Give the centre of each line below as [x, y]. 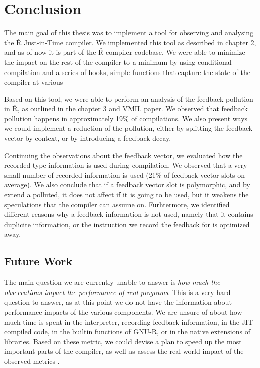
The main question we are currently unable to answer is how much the [112, 282]
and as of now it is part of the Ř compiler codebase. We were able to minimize [125, 52]
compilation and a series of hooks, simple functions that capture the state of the [127, 72]
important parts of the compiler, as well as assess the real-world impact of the [124, 351]
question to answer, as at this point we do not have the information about [118, 302]
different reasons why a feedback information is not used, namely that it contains [129, 214]
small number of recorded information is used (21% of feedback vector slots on [125, 174]
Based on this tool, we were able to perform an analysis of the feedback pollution [129, 98]
